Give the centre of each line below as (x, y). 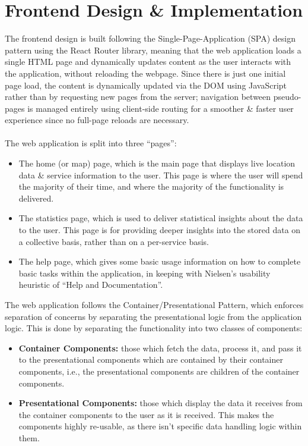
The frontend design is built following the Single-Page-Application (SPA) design (150, 38)
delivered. (36, 198)
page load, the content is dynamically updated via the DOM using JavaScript (146, 85)
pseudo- (287, 97)
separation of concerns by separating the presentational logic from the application (153, 316)
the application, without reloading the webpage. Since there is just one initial (145, 73)
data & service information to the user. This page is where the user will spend (161, 175)
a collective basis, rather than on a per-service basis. (114, 241)
